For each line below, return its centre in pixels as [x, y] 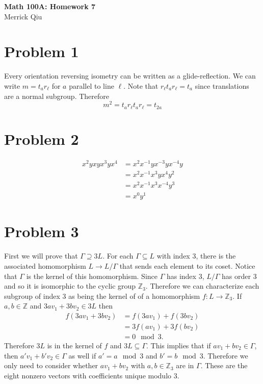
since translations [222, 85]
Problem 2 [42, 138]
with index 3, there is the [196, 256]
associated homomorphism [45, 265]
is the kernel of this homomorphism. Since [92, 276]
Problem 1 [42, 51]
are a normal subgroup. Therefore [57, 96]
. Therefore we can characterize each [202, 286]
